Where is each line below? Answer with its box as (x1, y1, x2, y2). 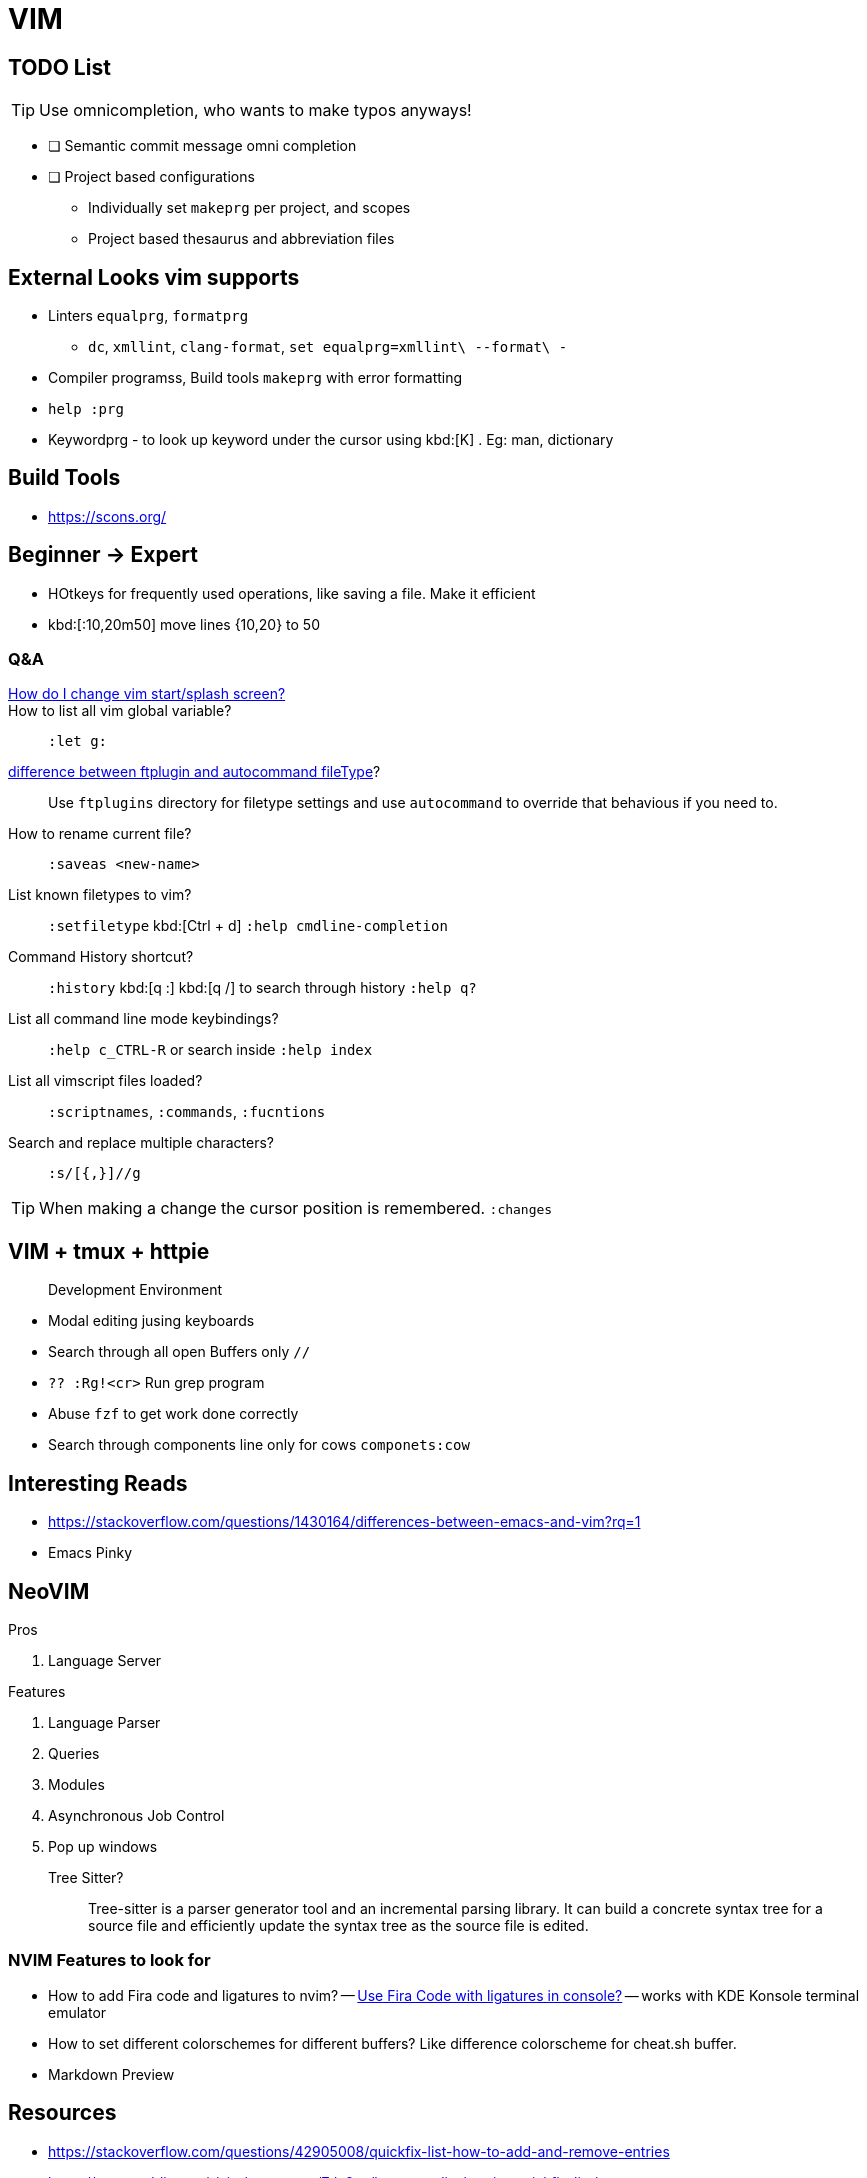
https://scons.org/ (48, 507, 167, 525)
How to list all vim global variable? (8, 702, 232, 720)
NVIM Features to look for (8, 1950, 211, 1971)
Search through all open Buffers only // (48, 1343, 311, 1361)
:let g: (48, 733, 108, 750)
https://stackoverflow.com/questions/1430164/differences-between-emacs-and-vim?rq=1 (48, 1513, 641, 1531)
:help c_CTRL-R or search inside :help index (48, 1041, 373, 1059)
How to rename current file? (8, 825, 192, 843)
